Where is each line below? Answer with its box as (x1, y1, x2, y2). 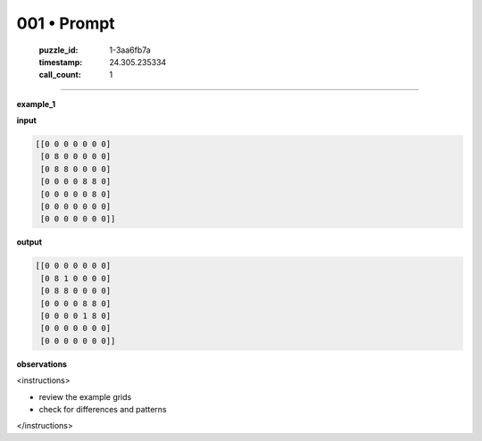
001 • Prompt (16, 13, 115, 33)
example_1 (16, 98, 56, 109)
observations (16, 358, 67, 370)
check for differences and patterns (38, 404, 167, 414)
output (16, 237, 43, 247)
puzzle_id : (38, 45, 79, 55)
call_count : (38, 70, 82, 80)
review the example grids (38, 391, 132, 402)
